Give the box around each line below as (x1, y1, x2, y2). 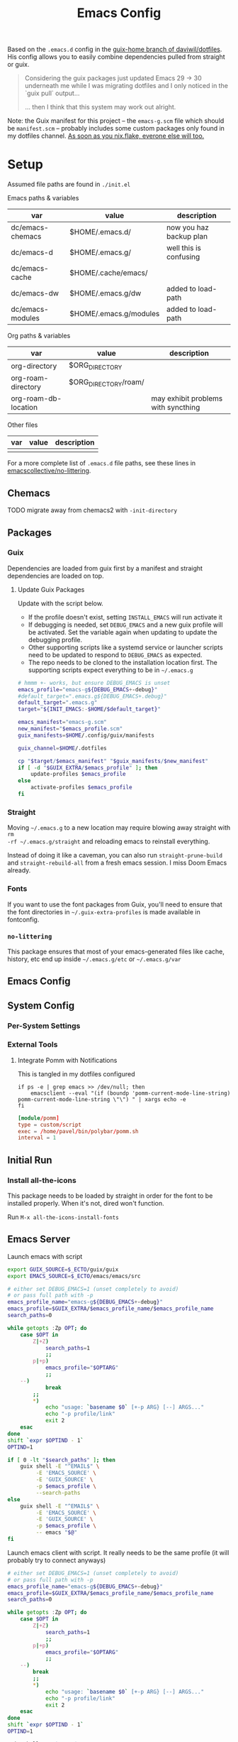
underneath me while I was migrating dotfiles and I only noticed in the (24, 82, 229, 90)
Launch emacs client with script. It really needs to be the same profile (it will (7, 1548, 229, 1557)
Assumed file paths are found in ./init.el (7, 180, 131, 189)
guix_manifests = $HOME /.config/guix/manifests (17, 732, 154, 739)
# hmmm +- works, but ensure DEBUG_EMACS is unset (17, 679, 171, 686)
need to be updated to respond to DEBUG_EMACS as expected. (28, 650, 203, 659)
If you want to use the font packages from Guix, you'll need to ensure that (7, 900, 222, 909)
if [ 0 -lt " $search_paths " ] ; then (7, 1456, 115, 1464)
